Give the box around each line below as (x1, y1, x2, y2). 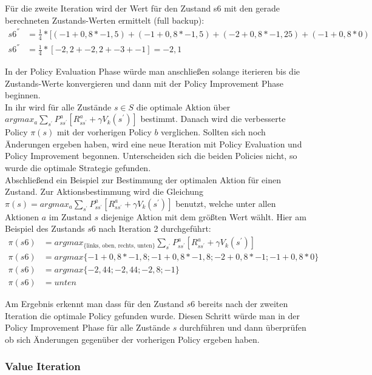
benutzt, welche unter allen (175, 197, 276, 209)
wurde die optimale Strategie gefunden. (5, 161, 151, 174)
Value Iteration (5, 359, 81, 374)
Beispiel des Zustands (5, 222, 85, 235)
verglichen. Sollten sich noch (161, 126, 266, 138)
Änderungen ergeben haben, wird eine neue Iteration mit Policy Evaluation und (5, 137, 302, 150)
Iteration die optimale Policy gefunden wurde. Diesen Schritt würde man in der (5, 309, 300, 322)
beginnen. (5, 89, 41, 101)
